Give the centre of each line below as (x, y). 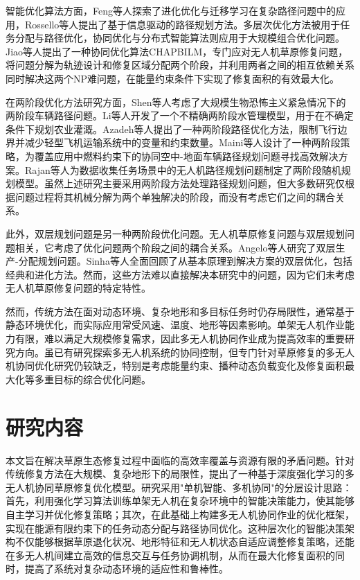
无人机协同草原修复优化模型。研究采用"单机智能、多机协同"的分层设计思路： (179, 487)
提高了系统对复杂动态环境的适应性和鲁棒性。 (126, 569)
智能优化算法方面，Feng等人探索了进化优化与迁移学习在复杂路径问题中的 (171, 10)
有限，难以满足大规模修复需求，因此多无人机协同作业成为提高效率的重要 (180, 339)
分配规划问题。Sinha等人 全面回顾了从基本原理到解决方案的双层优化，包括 (185, 261)
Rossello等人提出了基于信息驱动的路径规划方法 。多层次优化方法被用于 (182, 24)
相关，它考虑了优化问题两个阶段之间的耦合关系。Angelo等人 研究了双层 (175, 247)
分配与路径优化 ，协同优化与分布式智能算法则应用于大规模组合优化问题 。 (180, 38)
